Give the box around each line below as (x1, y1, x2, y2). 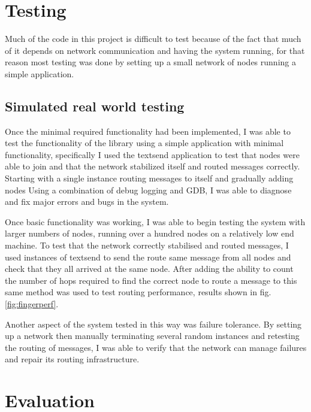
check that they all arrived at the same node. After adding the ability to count (5, 262, 294, 275)
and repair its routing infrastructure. (5, 353, 140, 365)
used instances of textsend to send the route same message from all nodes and (5, 250, 291, 263)
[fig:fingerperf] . (5, 298, 59, 310)
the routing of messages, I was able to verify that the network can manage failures (5, 341, 307, 353)
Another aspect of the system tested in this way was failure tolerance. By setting (5, 317, 302, 330)
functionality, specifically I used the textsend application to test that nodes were (5, 148, 300, 160)
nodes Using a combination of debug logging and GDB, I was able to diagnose (5, 183, 292, 196)
